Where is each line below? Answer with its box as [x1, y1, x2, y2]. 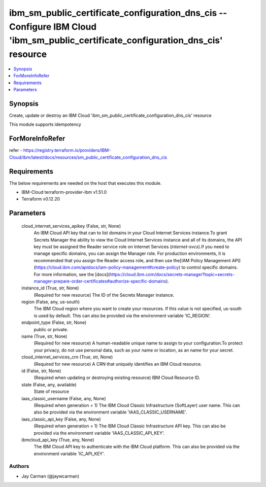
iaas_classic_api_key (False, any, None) [21, 416, 101, 422]
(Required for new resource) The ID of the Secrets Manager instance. [33, 292, 174, 298]
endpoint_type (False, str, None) [21, 319, 87, 325]
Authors [9, 463, 30, 470]
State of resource [33, 388, 69, 394]
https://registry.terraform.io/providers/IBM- [23, 147, 111, 153]
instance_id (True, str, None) [21, 285, 79, 291]
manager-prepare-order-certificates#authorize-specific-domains [33, 278, 166, 284]
